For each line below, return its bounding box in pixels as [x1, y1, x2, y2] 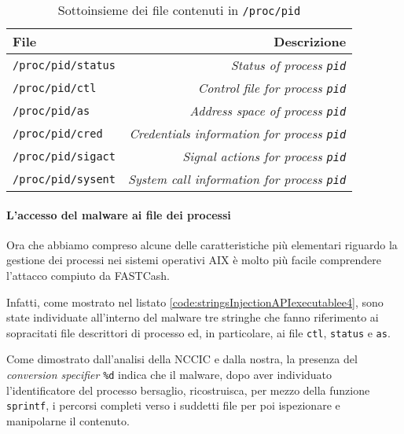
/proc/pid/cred [13, 127, 103, 140]
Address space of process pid [189, 101, 347, 120]
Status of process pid [230, 56, 347, 74]
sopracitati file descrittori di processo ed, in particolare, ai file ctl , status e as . [6, 324, 391, 340]
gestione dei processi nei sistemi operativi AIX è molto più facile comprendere [6, 252, 381, 268]
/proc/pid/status [13, 58, 116, 72]
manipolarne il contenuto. [6, 412, 130, 428]
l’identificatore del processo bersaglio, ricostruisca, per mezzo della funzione [6, 381, 370, 398]
